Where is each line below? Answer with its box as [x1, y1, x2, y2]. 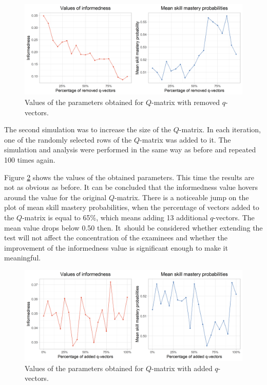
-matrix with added [151, 362, 213, 373]
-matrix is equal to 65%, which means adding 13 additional [22, 212, 208, 222]
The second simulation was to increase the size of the [4, 124, 171, 135]
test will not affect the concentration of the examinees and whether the [4, 232, 227, 243]
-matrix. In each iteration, [179, 124, 261, 135]
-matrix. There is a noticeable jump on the [115, 191, 249, 202]
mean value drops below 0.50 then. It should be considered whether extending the [4, 222, 263, 233]
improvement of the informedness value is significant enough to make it [4, 242, 228, 253]
